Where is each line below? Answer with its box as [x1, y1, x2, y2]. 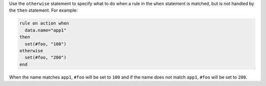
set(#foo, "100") [25, 41, 66, 46]
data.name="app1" [25, 27, 66, 33]
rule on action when [19, 21, 69, 26]
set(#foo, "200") [25, 55, 66, 61]
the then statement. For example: [9, 7, 78, 13]
